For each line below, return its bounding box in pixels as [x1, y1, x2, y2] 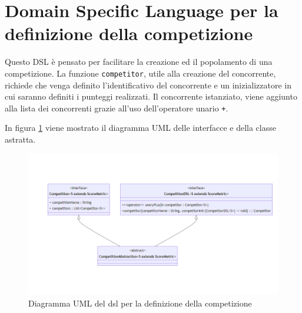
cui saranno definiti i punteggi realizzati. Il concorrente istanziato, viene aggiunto [5, 90, 297, 103]
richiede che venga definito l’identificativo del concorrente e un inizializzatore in [5, 78, 292, 91]
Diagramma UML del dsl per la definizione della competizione [28, 296, 252, 309]
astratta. [5, 133, 36, 145]
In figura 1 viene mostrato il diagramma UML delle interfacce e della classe [5, 121, 276, 134]
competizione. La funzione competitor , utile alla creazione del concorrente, [5, 67, 276, 79]
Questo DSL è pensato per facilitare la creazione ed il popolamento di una [5, 55, 273, 68]
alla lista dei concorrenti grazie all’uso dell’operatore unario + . [5, 101, 228, 114]
